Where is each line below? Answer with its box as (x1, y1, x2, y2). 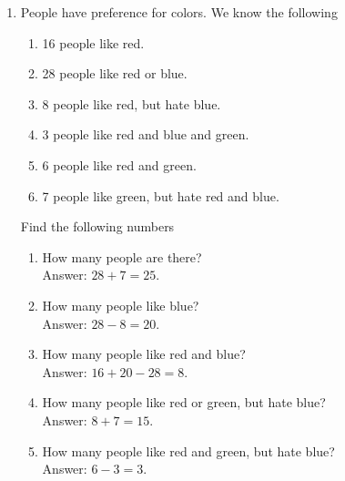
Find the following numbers (20, 217, 175, 236)
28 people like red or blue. (42, 64, 188, 83)
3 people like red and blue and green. (42, 125, 249, 144)
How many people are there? (42, 247, 202, 266)
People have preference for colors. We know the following (20, 3, 338, 21)
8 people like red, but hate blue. (42, 94, 221, 113)
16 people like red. (42, 33, 145, 52)
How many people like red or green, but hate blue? (42, 393, 326, 412)
